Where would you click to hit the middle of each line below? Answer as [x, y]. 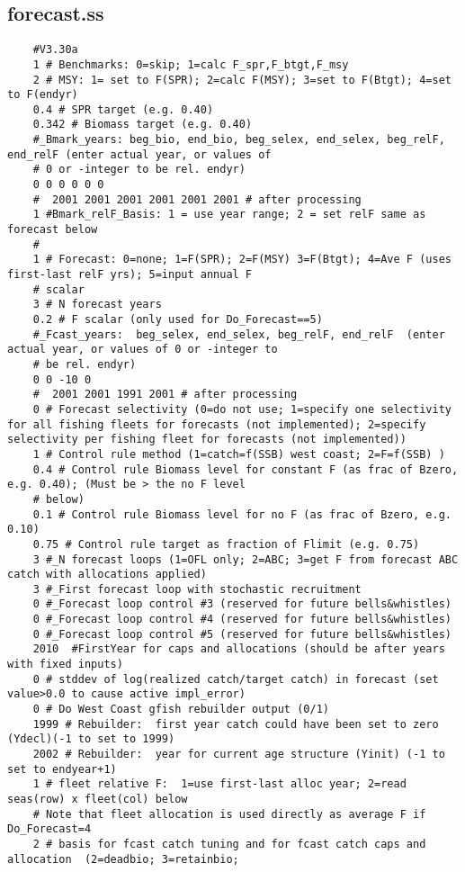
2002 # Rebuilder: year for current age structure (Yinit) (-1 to [239, 755]
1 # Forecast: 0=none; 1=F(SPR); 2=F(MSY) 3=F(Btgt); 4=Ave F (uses [242, 260]
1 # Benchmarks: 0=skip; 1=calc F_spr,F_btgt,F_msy [191, 64]
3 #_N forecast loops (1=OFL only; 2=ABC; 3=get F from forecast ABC [246, 559]
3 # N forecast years [97, 305]
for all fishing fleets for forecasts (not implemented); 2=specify [217, 424]
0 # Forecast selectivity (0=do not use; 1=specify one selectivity [242, 409]
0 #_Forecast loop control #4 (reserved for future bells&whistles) [242, 620]
